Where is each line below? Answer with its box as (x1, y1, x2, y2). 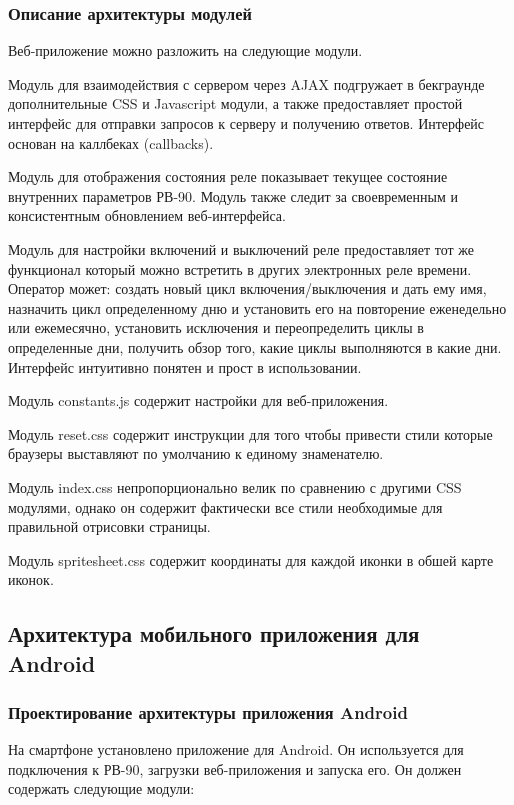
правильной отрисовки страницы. (8, 516, 211, 537)
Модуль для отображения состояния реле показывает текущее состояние (8, 166, 448, 187)
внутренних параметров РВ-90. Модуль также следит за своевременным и (8, 185, 458, 206)
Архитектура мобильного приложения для (8, 618, 420, 649)
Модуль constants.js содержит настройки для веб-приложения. (8, 390, 389, 411)
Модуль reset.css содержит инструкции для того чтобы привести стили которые (8, 423, 493, 444)
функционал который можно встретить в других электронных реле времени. (8, 258, 472, 279)
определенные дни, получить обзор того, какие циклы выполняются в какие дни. (8, 336, 502, 357)
